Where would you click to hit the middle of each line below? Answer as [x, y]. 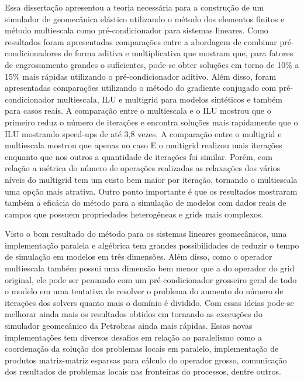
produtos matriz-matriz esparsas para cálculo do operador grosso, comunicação [146, 360]
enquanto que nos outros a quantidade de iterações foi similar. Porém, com [139, 156]
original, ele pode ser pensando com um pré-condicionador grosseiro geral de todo [151, 279]
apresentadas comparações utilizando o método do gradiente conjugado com [141, 88]
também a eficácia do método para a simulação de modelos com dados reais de [146, 203]
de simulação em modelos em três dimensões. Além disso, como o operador [139, 256]
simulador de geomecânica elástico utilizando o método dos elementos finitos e [145, 18]
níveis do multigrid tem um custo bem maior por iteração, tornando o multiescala [151, 179]
